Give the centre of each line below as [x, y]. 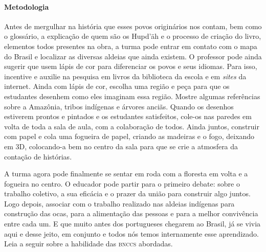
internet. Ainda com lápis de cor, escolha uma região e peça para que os [117, 86]
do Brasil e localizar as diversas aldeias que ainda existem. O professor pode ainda [133, 56]
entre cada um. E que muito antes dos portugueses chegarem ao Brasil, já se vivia [132, 224]
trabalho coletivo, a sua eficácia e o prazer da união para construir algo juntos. [127, 193]
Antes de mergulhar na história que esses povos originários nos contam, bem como [133, 26]
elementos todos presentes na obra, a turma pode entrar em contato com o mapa [131, 46]
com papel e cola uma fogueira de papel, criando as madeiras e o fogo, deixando [129, 136]
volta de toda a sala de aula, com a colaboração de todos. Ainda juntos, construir [132, 126]
